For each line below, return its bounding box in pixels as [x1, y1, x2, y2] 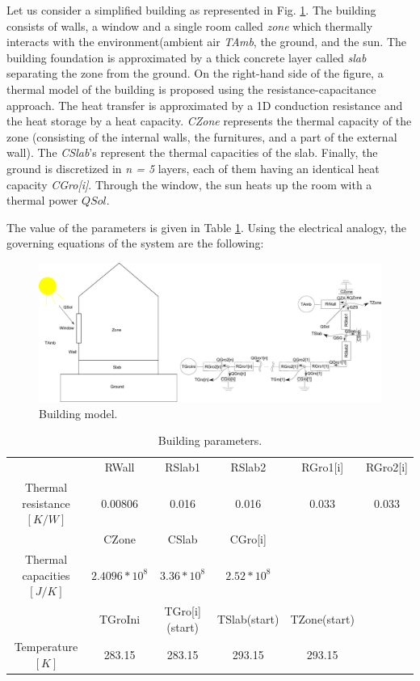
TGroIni [99, 610, 141, 627]
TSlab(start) [217, 610, 279, 627]
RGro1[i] [301, 459, 344, 476]
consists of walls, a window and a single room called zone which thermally [6, 17, 373, 34]
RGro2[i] [365, 459, 408, 476]
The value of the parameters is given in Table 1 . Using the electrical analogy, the [6, 218, 406, 235]
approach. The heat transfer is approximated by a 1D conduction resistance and [6, 96, 403, 113]
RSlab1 [165, 459, 201, 476]
